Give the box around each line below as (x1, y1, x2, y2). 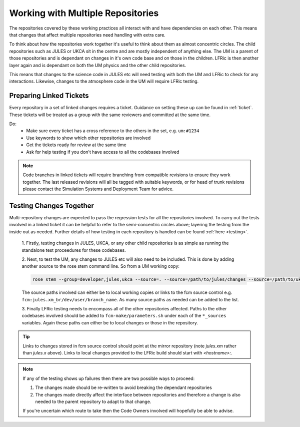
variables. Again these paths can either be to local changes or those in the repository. (21, 319, 198, 325)
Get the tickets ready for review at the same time (26, 142, 127, 148)
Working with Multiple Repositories (9, 8, 159, 19)
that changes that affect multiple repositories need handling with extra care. (9, 32, 166, 38)
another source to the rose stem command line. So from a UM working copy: (21, 263, 180, 269)
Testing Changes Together (9, 201, 94, 210)
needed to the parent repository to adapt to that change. (35, 398, 151, 404)
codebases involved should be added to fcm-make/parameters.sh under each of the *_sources (21, 313, 226, 319)
